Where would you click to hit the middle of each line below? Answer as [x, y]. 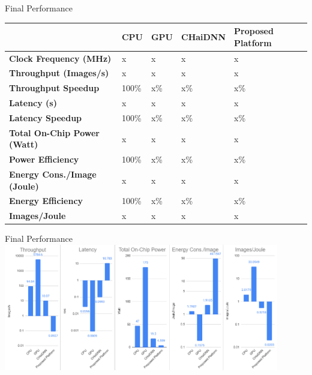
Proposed [254, 31]
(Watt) [24, 144]
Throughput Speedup [54, 88]
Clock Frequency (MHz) [60, 58]
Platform [253, 42]
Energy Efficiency [46, 201]
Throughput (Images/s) [59, 73]
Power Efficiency [44, 159]
